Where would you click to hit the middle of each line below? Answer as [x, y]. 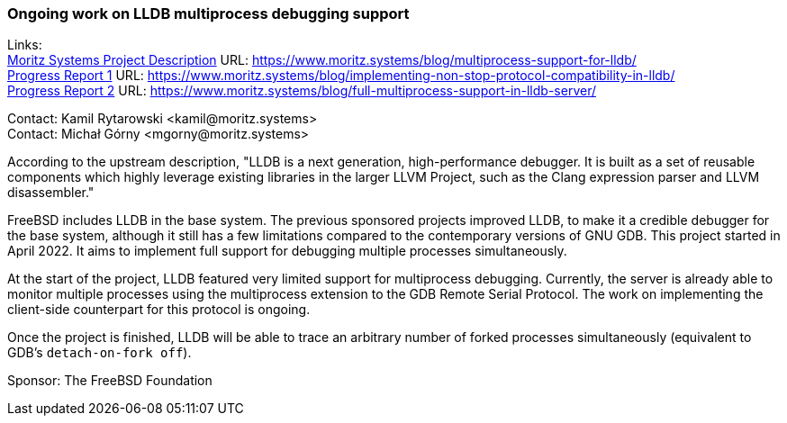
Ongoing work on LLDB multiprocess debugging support [208, 13]
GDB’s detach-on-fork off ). [100, 353]
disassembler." [51, 193]
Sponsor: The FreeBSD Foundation [110, 381]
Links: [25, 45]
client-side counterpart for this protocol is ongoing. [159, 310]
